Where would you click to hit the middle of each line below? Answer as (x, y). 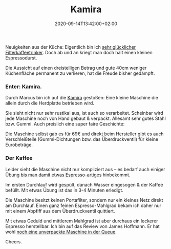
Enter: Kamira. (24, 87)
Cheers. (14, 241)
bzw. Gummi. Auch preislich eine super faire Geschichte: (65, 124)
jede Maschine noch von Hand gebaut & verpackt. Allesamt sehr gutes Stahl (86, 118)
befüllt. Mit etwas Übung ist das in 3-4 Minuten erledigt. (65, 190)
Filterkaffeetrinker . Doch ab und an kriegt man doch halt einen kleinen (79, 52)
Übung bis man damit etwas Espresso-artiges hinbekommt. (68, 175)
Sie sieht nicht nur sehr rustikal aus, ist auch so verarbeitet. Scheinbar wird (84, 113)
